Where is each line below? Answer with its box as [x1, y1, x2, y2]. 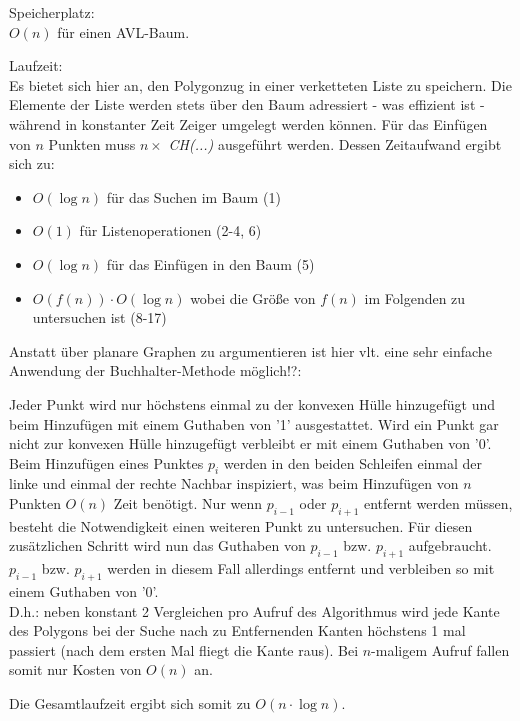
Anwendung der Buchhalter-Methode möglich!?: [9, 360, 302, 381]
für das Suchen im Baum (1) [106, 186, 281, 207]
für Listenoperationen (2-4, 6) [79, 220, 262, 241]
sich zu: [9, 153, 55, 174]
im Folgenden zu [364, 287, 466, 308]
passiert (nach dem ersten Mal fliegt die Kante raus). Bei [9, 639, 359, 660]
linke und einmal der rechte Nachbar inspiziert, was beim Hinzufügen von [9, 473, 459, 494]
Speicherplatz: [9, 2, 95, 22]
